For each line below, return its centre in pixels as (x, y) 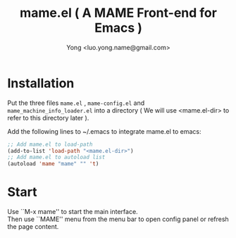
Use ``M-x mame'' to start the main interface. (73, 212)
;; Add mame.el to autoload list (56, 157)
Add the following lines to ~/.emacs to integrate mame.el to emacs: (105, 131)
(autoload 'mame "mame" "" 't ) (53, 164)
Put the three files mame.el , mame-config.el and (76, 103)
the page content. (33, 227)
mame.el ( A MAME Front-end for (118, 13)
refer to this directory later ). (48, 118)
